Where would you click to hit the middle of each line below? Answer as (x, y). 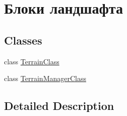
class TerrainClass (32, 61)
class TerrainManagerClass (45, 78)
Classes (23, 40)
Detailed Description (59, 106)
